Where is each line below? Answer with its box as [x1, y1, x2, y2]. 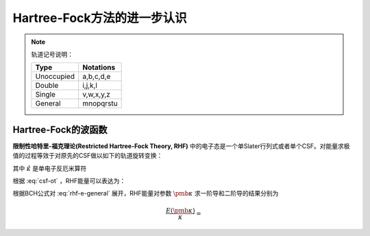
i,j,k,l [82, 81, 97, 91]
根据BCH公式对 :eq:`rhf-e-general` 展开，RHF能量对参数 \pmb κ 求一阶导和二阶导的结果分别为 [12, 189, 279, 198]
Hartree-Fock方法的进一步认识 [12, 10, 188, 25]
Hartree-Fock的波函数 [12, 123, 108, 135]
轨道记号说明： [31, 50, 73, 58]
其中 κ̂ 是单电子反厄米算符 [12, 164, 87, 172]
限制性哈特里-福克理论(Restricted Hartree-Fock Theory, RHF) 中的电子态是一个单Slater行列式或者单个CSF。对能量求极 [12, 141, 350, 150]
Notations [82, 62, 116, 72]
